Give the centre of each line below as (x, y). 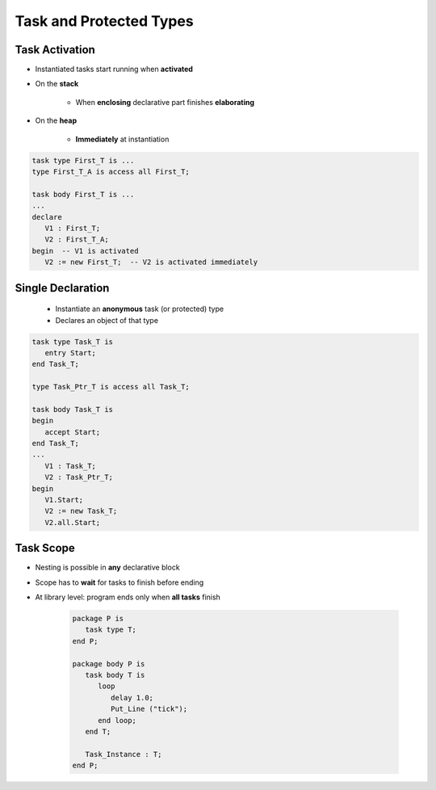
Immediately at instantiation (122, 139)
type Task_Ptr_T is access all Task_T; (111, 387)
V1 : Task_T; (71, 466)
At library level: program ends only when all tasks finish (128, 597)
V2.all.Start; (73, 522)
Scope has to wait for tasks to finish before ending (119, 582)
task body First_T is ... (83, 194)
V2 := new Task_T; (81, 511)
